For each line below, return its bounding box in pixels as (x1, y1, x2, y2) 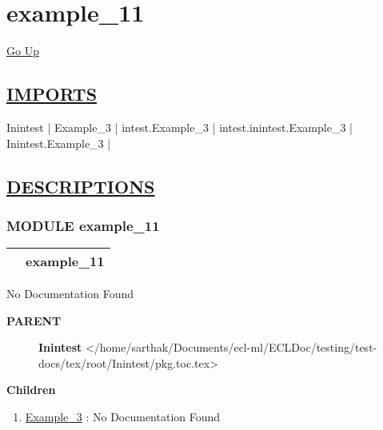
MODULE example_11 (6, 215, 160, 235)
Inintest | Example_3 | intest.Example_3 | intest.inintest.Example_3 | (6, 118, 353, 135)
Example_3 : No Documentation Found (25, 408, 221, 425)
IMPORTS (6, 82, 98, 106)
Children (6, 381, 56, 398)
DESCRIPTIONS (6, 173, 155, 198)
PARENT (6, 312, 62, 328)
